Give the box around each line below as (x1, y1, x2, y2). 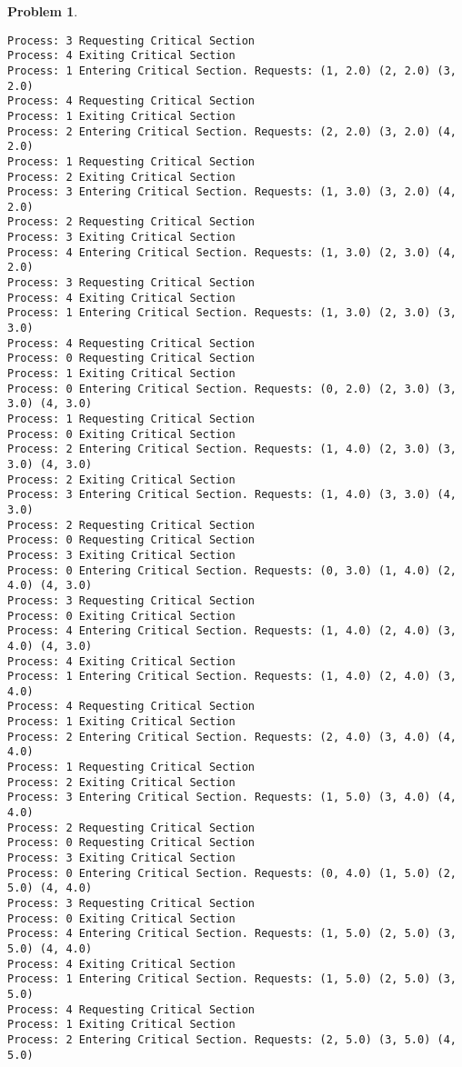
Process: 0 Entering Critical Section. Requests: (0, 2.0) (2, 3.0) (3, (7, 382, 457, 395)
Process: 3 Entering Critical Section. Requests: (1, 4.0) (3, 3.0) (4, (7, 488, 457, 502)
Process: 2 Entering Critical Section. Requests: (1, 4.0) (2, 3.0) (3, (7, 443, 457, 456)
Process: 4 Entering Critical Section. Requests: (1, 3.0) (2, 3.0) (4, (7, 245, 457, 259)
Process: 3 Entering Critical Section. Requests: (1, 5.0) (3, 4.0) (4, (7, 791, 457, 804)
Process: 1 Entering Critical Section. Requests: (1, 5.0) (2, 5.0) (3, (7, 972, 457, 986)
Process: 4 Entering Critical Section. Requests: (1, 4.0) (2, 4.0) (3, (7, 624, 457, 638)
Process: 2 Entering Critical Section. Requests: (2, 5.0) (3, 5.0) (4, (7, 1032, 457, 1046)
